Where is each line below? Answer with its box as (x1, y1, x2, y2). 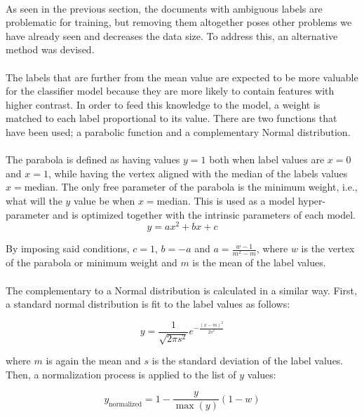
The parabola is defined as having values (6, 152, 180, 167)
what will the (6, 193, 62, 207)
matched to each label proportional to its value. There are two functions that (6, 111, 337, 125)
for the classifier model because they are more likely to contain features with (6, 83, 335, 98)
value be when (74, 193, 135, 207)
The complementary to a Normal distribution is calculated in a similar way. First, (6, 282, 357, 297)
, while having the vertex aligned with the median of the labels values (48, 165, 348, 180)
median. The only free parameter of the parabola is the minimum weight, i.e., (24, 179, 358, 194)
